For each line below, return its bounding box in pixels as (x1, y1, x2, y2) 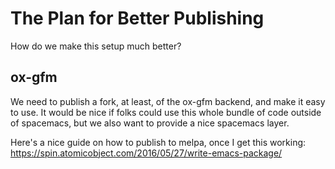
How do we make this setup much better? (10, 40, 182, 52)
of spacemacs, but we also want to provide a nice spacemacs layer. (10, 117, 290, 129)
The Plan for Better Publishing (10, 7, 265, 30)
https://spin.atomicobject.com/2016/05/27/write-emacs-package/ (10, 147, 283, 159)
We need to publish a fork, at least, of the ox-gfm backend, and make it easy (10, 95, 326, 107)
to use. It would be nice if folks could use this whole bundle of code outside (10, 106, 322, 118)
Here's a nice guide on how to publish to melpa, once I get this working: (10, 136, 307, 148)
